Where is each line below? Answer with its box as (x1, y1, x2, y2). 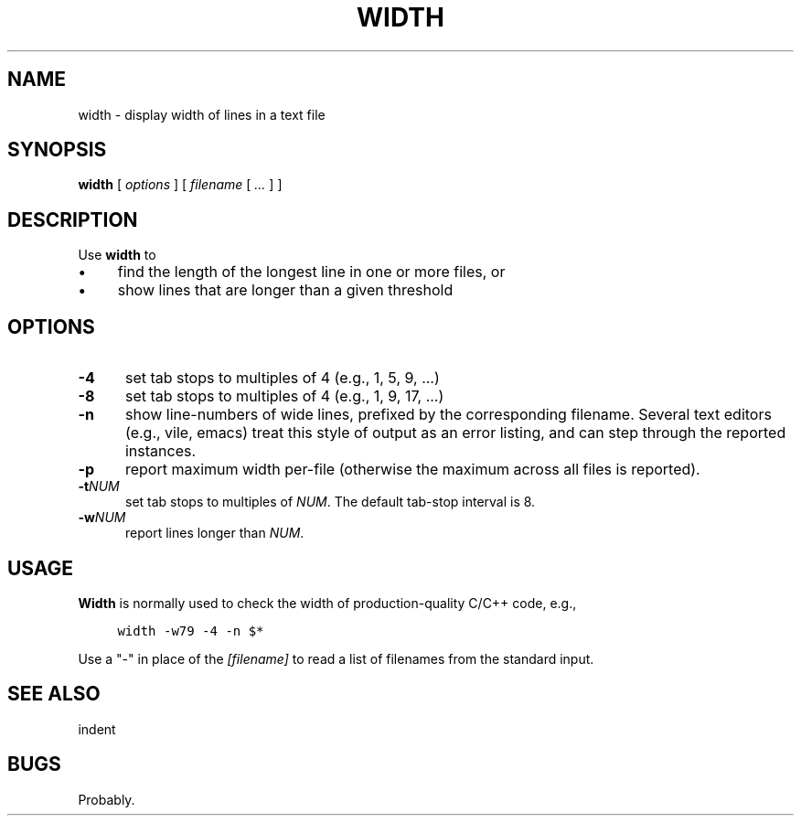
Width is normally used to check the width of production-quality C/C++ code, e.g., (78, 594, 577, 611)
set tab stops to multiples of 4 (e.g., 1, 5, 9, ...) (124, 369, 440, 388)
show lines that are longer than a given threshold (117, 281, 454, 300)
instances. (124, 442, 197, 461)
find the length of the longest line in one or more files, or (117, 262, 506, 282)
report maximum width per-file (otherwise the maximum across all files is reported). (124, 460, 700, 479)
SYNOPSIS (7, 138, 107, 162)
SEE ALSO (7, 682, 101, 706)
